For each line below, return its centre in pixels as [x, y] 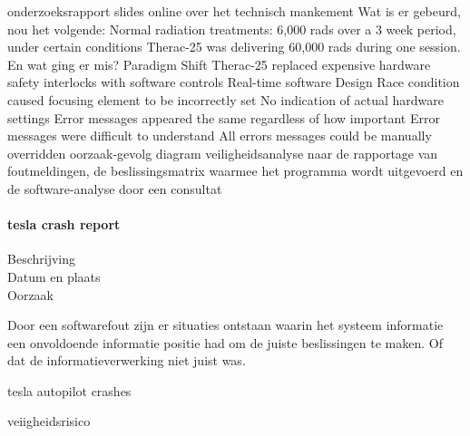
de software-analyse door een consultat [115, 188]
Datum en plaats [54, 276]
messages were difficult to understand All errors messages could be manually [220, 136]
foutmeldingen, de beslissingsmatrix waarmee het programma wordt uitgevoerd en [235, 171]
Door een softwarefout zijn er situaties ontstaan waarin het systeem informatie [225, 325]
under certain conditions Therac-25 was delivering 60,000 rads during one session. [234, 47]
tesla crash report [64, 224]
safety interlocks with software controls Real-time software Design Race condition [234, 82]
